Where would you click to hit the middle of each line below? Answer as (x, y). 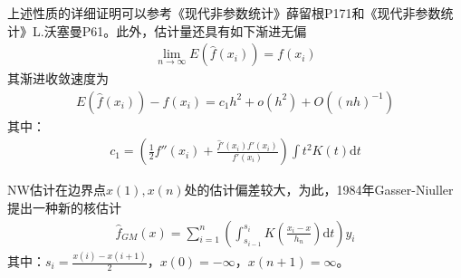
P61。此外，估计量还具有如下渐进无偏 (194, 30)
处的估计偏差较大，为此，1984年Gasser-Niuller (319, 190)
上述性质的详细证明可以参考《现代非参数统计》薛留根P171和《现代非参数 (224, 13)
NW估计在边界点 (57, 190)
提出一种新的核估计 (64, 208)
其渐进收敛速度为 (58, 78)
